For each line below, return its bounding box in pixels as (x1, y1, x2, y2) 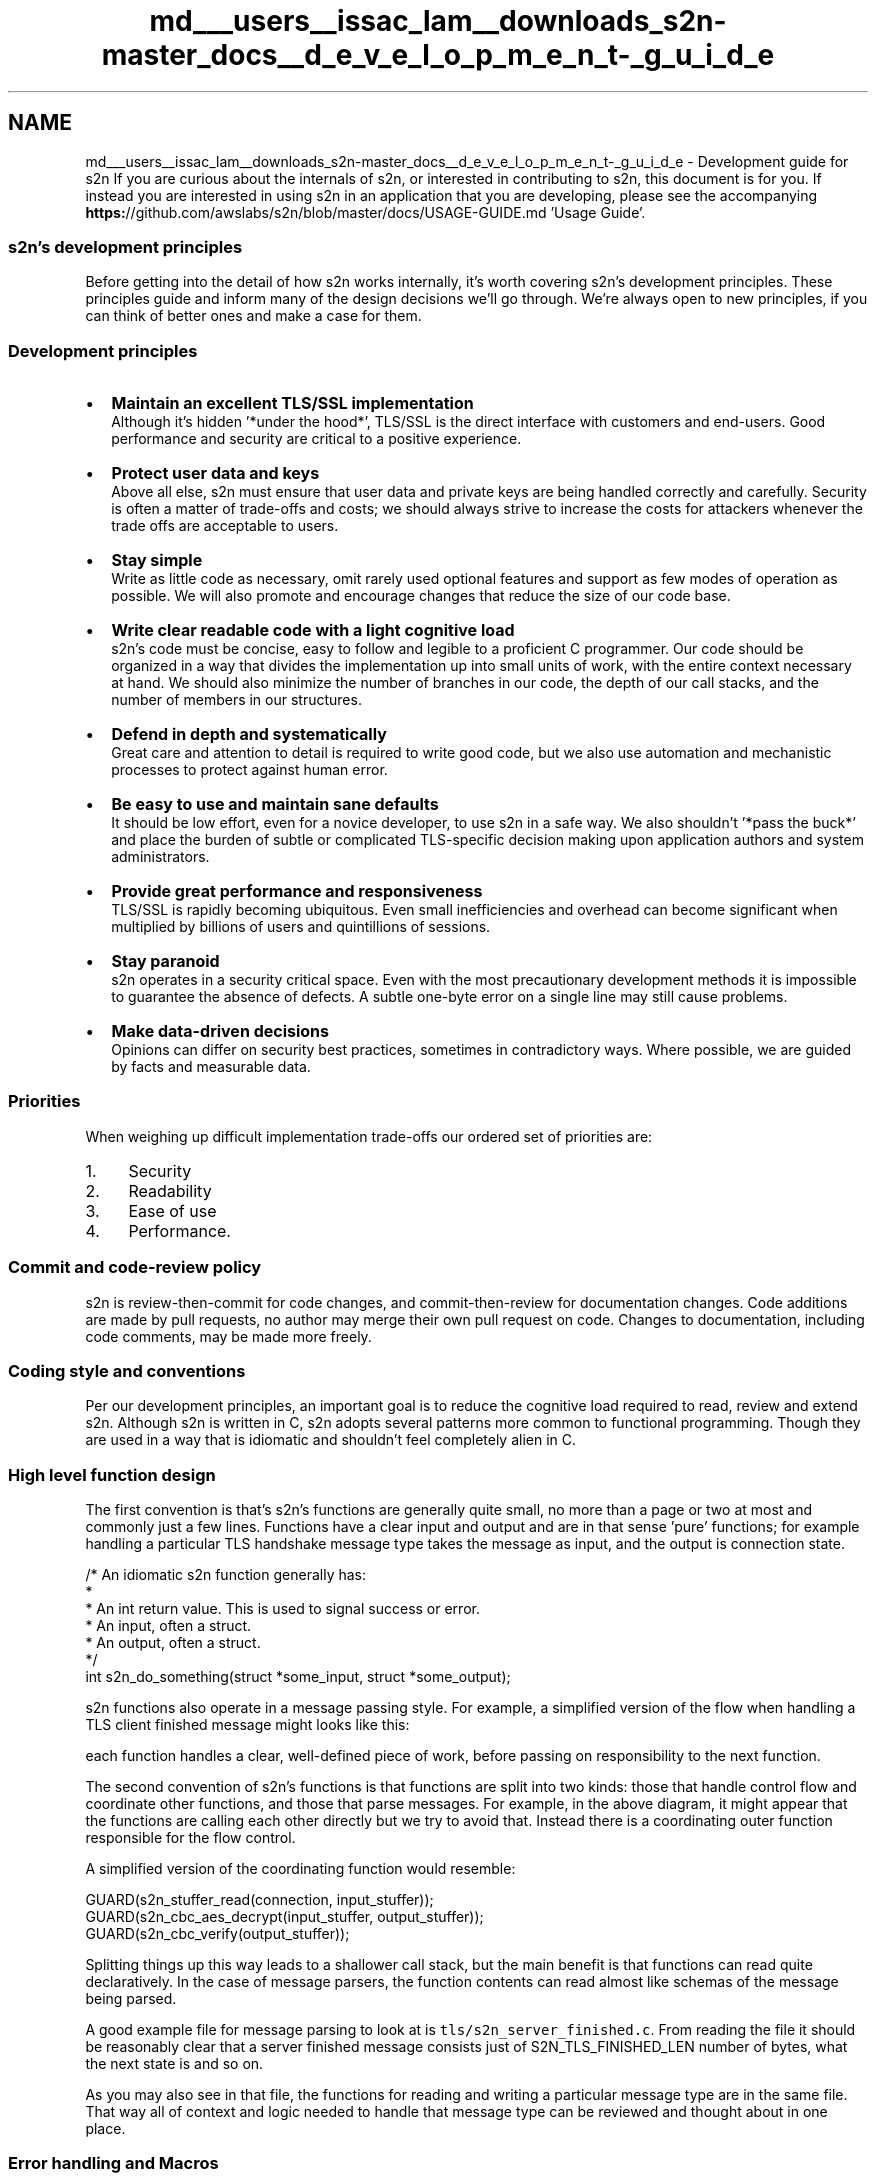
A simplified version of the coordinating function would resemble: (85, 1860, 516, 1878)
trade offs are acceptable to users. (111, 517, 339, 535)
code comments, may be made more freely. (85, 1327, 372, 1345)
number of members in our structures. (111, 691, 362, 709)
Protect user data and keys (111, 463, 320, 484)
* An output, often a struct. (85, 1634, 261, 1652)
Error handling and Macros (8, 2153, 219, 2174)
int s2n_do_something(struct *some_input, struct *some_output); (85, 1668, 511, 1686)
